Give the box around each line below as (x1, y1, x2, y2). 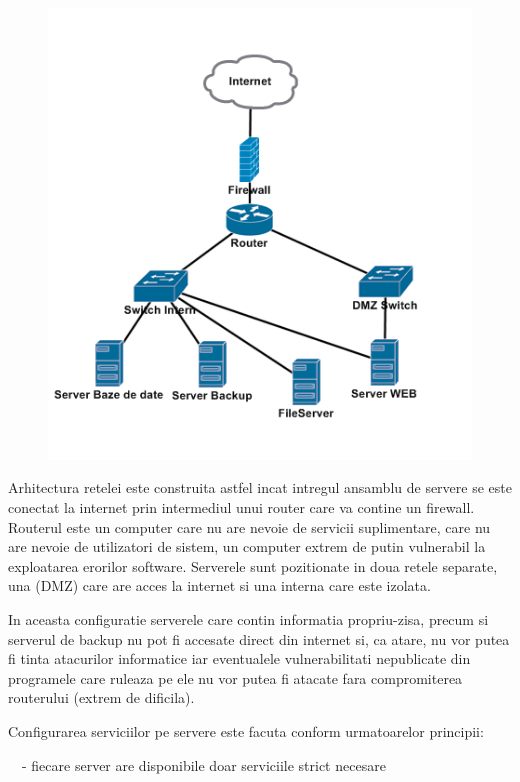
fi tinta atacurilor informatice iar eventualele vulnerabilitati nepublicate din (8, 648, 471, 669)
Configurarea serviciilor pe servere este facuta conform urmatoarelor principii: (8, 721, 484, 742)
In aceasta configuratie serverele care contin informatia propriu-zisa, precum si (8, 609, 489, 630)
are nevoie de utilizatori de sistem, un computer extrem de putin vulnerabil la (8, 536, 486, 557)
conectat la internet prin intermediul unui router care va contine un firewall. (8, 497, 475, 518)
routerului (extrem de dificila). (8, 687, 195, 708)
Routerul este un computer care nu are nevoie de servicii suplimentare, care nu (8, 516, 491, 537)
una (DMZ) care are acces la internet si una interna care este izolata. (8, 575, 431, 596)
